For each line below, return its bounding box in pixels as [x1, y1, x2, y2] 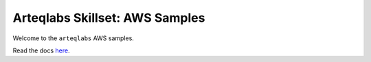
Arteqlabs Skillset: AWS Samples [12, 10, 205, 25]
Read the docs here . [12, 46, 70, 55]
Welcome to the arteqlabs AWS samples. [12, 34, 134, 42]
